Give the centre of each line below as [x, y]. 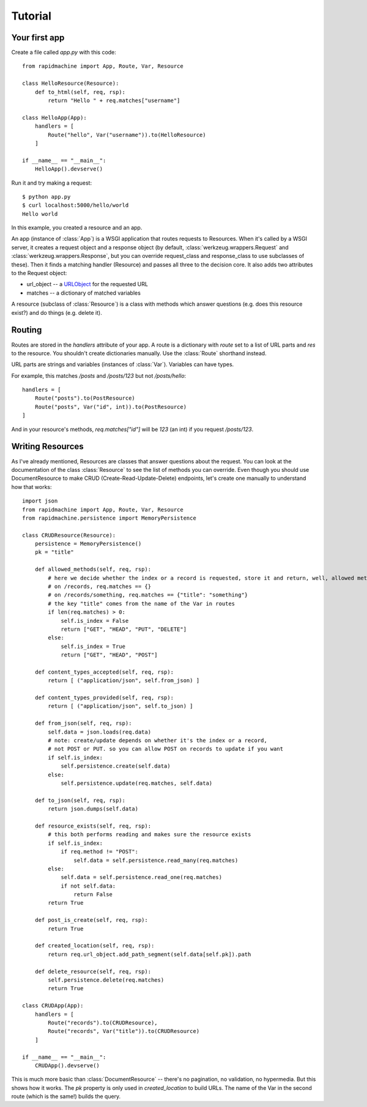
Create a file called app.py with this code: [64, 53]
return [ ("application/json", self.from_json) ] [124, 681]
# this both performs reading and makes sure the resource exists [150, 835]
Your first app [38, 38]
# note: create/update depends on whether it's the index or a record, [158, 741]
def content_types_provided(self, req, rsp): [104, 698]
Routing [27, 330]
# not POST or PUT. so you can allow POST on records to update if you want [166, 749]
